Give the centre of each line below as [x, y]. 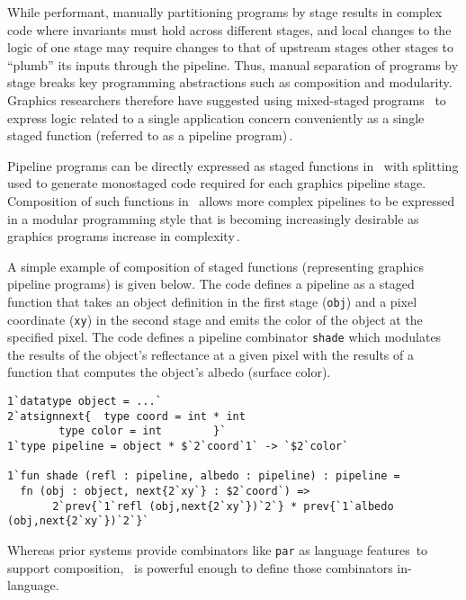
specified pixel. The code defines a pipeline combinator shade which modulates [224, 337]
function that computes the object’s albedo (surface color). [169, 372]
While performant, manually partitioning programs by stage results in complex [225, 12]
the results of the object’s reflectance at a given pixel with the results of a [211, 354]
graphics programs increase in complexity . [124, 236]
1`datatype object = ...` [85, 402]
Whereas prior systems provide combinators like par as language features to [218, 549]
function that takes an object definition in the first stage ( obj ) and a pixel [212, 301]
